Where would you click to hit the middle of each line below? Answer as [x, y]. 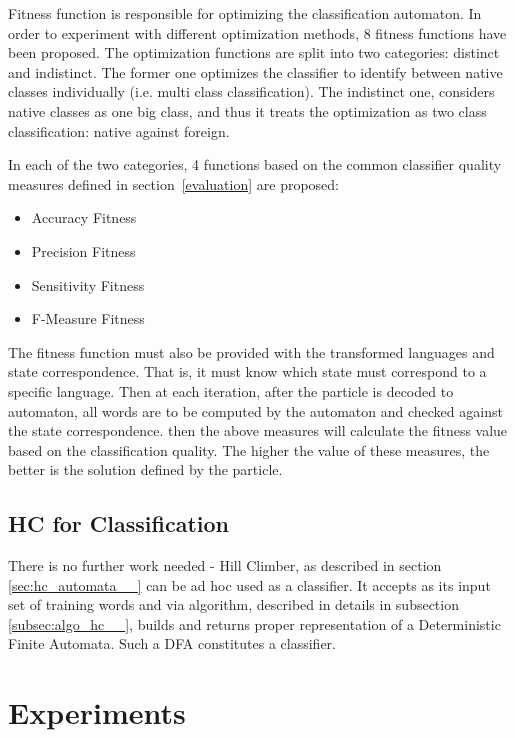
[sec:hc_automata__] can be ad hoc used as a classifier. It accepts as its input [249, 584]
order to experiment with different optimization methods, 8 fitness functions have [257, 32]
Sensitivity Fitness [88, 284]
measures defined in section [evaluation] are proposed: [173, 183]
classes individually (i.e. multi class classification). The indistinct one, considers [251, 91]
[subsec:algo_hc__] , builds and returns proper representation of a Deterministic [254, 623]
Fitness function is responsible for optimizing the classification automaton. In [245, 13]
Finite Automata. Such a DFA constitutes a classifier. [172, 643]
